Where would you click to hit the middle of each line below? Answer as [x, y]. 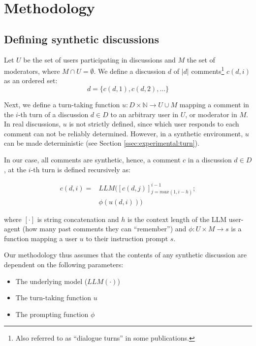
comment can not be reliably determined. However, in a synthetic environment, [124, 133]
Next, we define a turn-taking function [62, 105]
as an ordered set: [31, 80]
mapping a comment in [214, 105]
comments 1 [208, 70]
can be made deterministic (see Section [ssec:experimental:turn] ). [102, 143]
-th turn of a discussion [53, 114]
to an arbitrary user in [144, 114]
